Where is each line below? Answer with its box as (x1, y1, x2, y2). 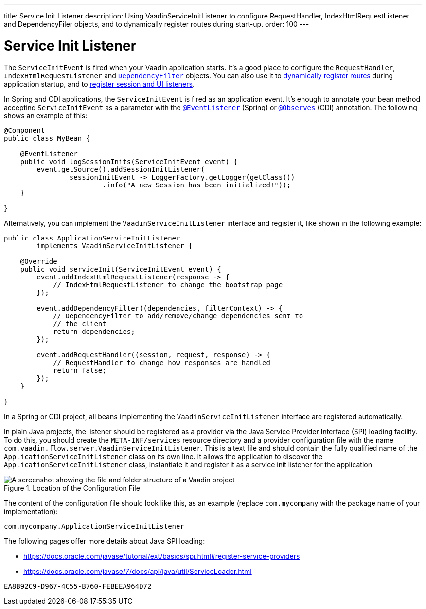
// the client (53, 319, 106, 328)
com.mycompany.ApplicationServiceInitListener (4, 522, 184, 530)
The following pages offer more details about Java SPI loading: (4, 536, 205, 545)
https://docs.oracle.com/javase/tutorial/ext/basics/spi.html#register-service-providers (23, 552, 300, 560)
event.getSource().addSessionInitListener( (36, 165, 205, 173)
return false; (53, 366, 106, 374)
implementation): (4, 507, 58, 516)
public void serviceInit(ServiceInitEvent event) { (20, 265, 221, 273)
